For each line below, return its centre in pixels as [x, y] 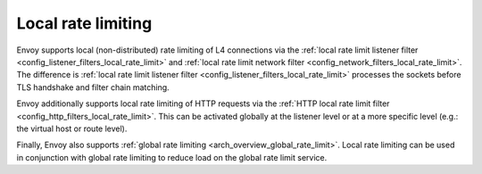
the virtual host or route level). [72, 128]
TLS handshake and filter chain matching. [93, 87]
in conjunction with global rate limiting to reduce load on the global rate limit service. [172, 157]
